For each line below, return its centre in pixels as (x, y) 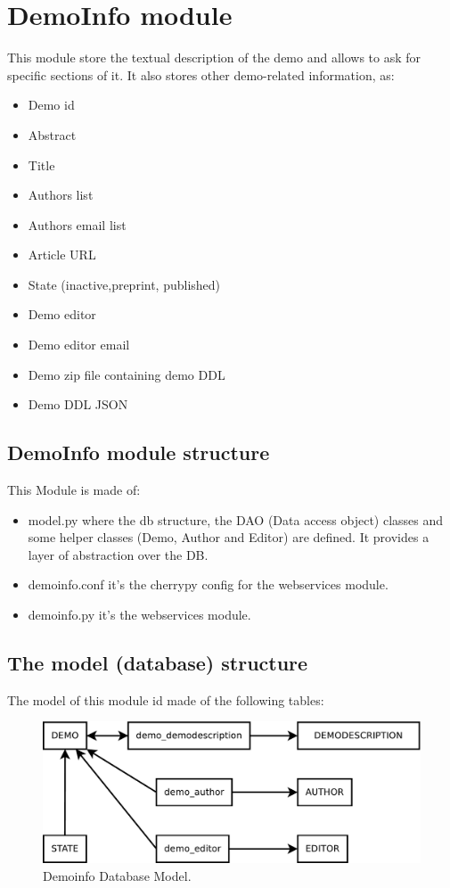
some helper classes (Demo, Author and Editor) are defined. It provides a (229, 537)
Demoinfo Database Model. (117, 875)
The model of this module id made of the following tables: (166, 699)
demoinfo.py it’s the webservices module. (139, 615)
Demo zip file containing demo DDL (127, 374)
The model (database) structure (158, 662)
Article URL (62, 255)
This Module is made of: (74, 490)
